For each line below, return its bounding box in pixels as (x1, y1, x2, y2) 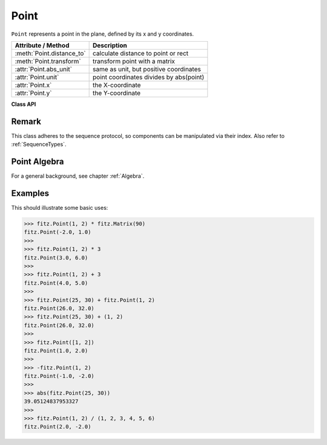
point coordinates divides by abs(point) (93, 73, 205, 81)
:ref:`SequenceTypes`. (11, 141, 67, 148)
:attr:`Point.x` (15, 80, 52, 89)
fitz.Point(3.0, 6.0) (24, 254, 88, 261)
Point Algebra (11, 157, 64, 167)
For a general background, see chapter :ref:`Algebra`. (11, 172, 145, 180)
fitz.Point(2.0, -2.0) (24, 423, 91, 430)
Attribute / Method (15, 41, 70, 50)
